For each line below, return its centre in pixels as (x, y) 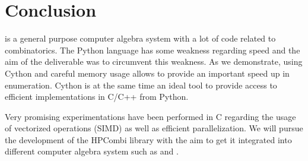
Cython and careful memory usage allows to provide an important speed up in (147, 73)
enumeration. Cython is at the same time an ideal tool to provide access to (141, 85)
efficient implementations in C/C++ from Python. (97, 97)
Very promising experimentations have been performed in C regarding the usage (150, 116)
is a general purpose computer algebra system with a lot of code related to (140, 38)
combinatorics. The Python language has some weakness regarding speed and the (153, 50)
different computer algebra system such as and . (92, 151)
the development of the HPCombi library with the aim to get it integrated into (148, 139)
